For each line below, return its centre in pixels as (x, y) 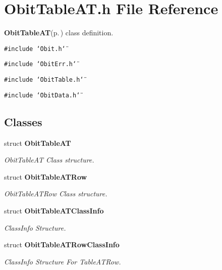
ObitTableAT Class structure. (49, 160)
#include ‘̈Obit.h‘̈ (35, 49)
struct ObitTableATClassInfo (54, 210)
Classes (23, 121)
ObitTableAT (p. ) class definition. (59, 33)
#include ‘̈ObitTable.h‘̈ (44, 80)
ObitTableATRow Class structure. (56, 194)
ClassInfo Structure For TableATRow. (63, 261)
